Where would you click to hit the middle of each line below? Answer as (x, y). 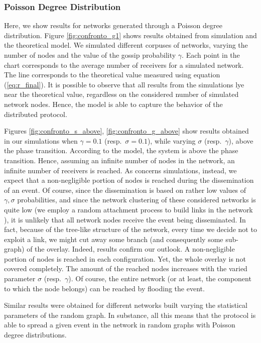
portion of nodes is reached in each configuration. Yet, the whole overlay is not (125, 258)
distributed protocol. (36, 114)
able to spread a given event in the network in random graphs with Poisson (120, 325)
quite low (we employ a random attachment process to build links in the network (128, 209)
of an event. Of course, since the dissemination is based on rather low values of (125, 190)
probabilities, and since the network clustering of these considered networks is (137, 200)
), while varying (171, 140)
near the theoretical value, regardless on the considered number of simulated (121, 94)
